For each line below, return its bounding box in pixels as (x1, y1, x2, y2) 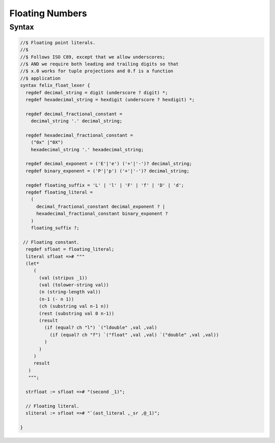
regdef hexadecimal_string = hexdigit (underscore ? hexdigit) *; (25, 97, 195, 102)
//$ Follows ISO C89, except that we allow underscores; (20, 54, 166, 60)
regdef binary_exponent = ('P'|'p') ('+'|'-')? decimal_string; (25, 168, 189, 174)
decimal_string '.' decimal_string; (31, 118, 122, 124)
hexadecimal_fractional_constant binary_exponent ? (36, 211, 168, 216)
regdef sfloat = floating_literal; (25, 246, 115, 252)
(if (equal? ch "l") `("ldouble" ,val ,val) (44, 325, 157, 330)
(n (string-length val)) (39, 289, 101, 295)
